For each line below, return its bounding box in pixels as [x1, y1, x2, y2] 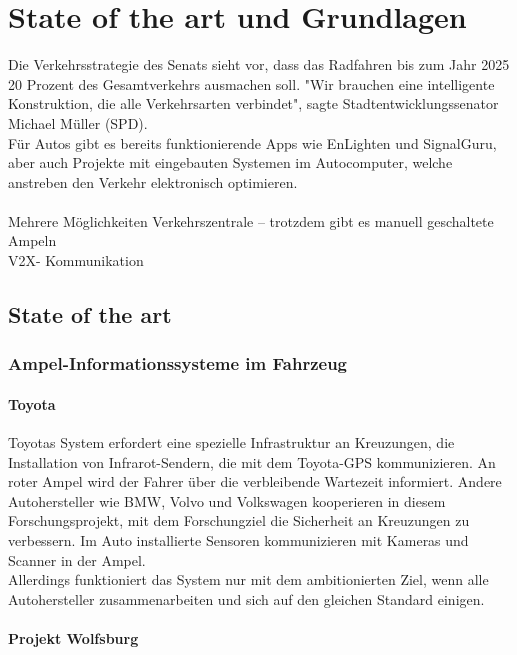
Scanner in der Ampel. [8, 549, 146, 570]
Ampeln [8, 230, 57, 251]
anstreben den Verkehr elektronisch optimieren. [8, 171, 298, 192]
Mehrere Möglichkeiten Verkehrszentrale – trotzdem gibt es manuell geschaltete [8, 210, 494, 231]
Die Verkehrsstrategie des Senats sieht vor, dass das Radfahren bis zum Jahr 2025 [8, 54, 510, 75]
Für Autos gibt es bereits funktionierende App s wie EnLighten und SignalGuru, [8, 132, 497, 153]
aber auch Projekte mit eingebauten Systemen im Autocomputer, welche [8, 152, 453, 173]
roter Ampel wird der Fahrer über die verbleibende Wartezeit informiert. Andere [8, 471, 502, 492]
